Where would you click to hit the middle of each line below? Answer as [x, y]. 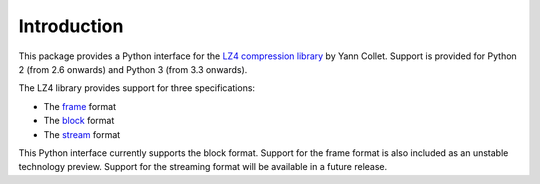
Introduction [71, 26]
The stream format [82, 134]
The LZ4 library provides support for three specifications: [136, 88]
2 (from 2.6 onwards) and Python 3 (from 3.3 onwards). [133, 69]
